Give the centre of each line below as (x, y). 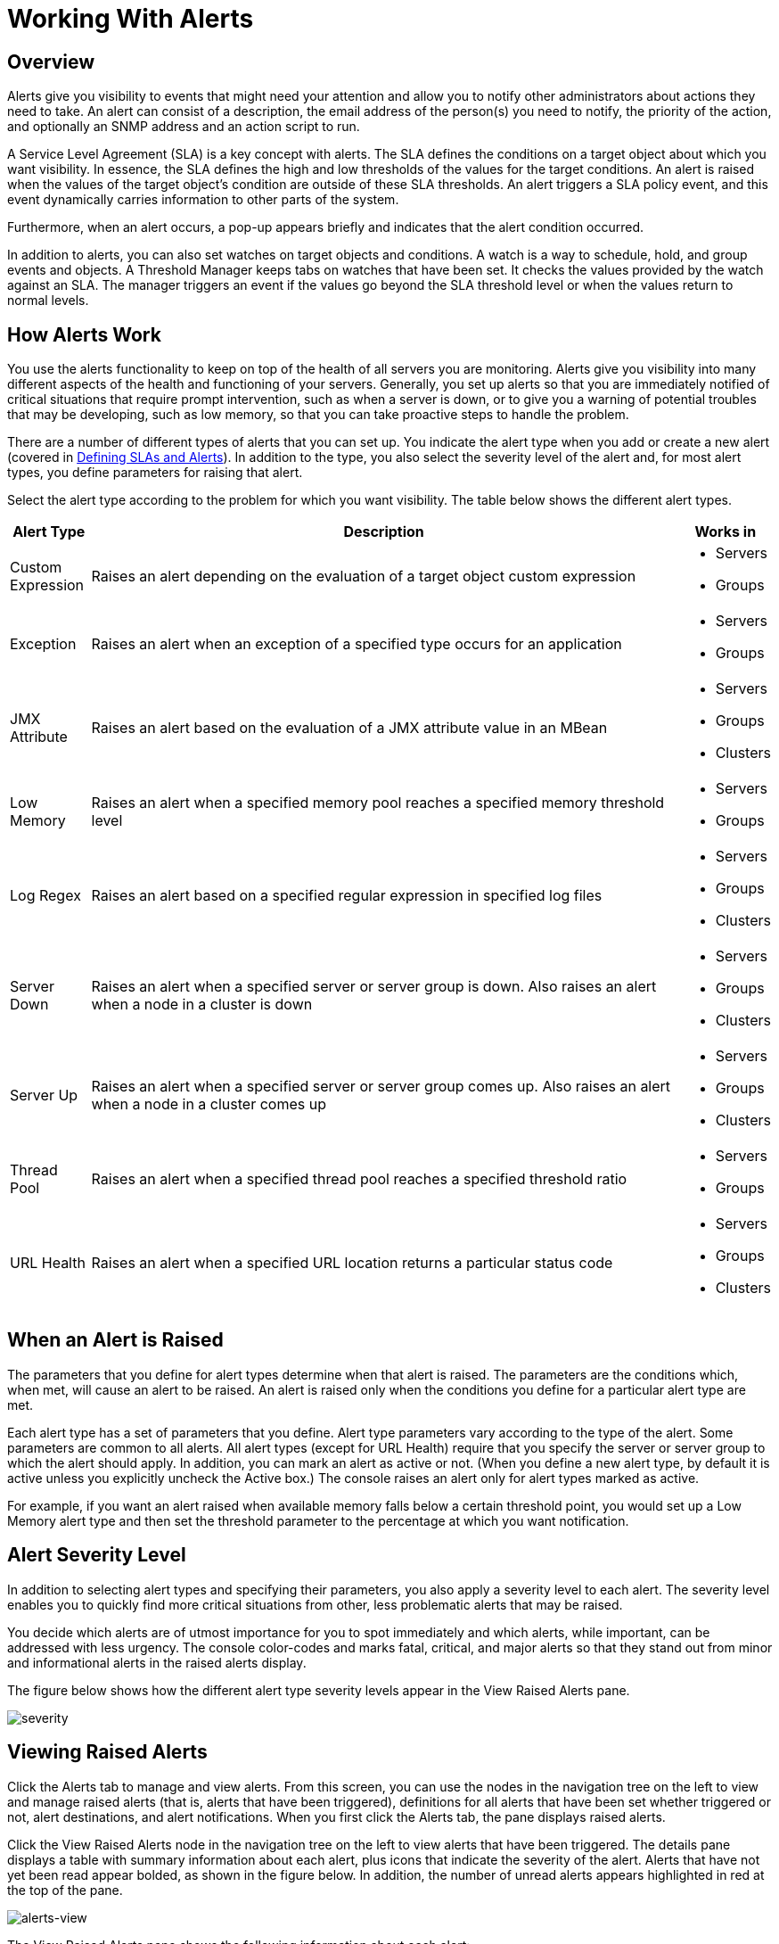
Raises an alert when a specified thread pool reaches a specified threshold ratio (359, 1179)
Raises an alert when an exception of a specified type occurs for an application (357, 644)
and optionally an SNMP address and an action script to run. (184, 127)
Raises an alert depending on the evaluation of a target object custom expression (364, 577)
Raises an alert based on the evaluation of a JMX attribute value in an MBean (349, 728)
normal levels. (48, 301)
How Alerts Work (84, 334)
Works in (726, 532)
